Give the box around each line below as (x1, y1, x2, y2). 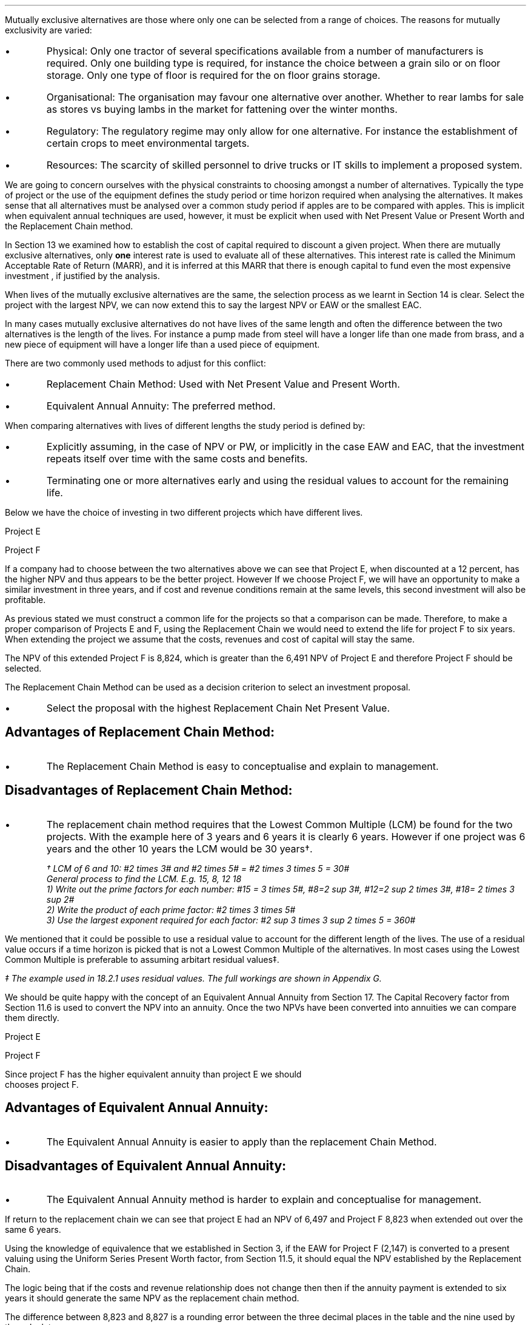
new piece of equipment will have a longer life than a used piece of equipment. (5, 339, 320, 349)
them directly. (5, 1012, 59, 1023)
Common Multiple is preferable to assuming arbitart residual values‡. (5, 954, 279, 965)
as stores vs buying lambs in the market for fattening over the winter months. (46, 103, 398, 115)
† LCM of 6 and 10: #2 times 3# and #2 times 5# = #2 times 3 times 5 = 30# (46, 863, 349, 874)
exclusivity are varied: (5, 25, 92, 35)
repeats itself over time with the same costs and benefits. (46, 453, 308, 465)
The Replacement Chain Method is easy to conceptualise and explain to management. (46, 760, 439, 772)
